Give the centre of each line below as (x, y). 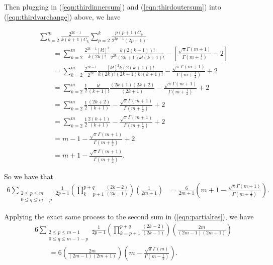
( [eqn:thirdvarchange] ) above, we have (62, 16)
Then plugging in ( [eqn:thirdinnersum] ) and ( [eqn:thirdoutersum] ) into (113, 7)
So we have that (29, 176)
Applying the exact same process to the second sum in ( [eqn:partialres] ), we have (129, 216)
